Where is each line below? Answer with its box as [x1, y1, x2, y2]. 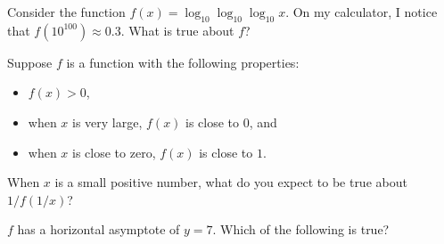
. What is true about [120, 20, 234, 39]
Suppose [7, 53, 53, 71]
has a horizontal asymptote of [17, 220, 180, 239]
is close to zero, [72, 142, 156, 161]
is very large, [72, 112, 143, 131]
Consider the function [7, 3, 126, 20]
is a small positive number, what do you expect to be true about [54, 173, 407, 191]
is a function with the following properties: [66, 53, 300, 71]
